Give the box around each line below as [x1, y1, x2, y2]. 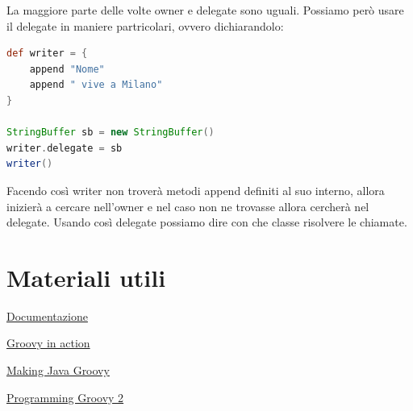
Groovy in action [6, 334, 90, 351]
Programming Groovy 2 [6, 388, 124, 405]
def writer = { [6, 48, 88, 60]
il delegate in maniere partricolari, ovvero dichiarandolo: [6, 17, 284, 34]
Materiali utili [6, 260, 166, 293]
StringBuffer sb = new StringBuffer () [6, 127, 215, 139]
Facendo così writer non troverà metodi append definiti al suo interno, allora [6, 181, 385, 198]
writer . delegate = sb [6, 142, 123, 154]
